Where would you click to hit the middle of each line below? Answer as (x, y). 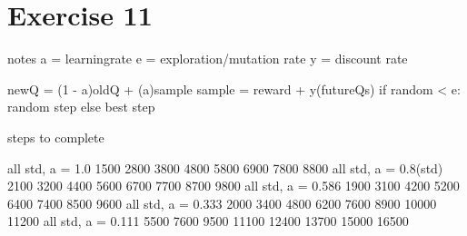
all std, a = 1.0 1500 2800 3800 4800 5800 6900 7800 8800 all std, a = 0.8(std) (225, 167)
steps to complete (56, 137)
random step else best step (81, 107)
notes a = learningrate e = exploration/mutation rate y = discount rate (208, 59)
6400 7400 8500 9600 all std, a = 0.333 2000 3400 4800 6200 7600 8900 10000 (222, 203)
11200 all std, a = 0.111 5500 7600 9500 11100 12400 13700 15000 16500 (208, 221)
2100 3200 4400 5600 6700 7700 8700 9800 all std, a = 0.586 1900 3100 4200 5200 (233, 186)
